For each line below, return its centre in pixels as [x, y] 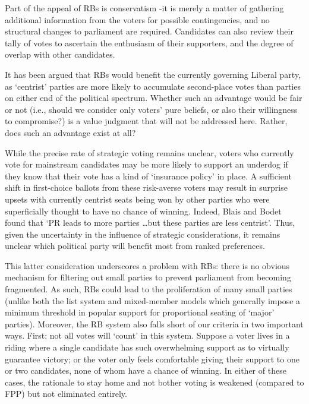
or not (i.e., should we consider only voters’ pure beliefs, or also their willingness [151, 109]
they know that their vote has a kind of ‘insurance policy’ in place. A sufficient [148, 176]
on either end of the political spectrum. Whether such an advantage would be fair [154, 98]
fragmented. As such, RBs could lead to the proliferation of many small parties [149, 289]
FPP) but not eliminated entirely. [66, 394]
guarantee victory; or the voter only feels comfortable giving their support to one [152, 359]
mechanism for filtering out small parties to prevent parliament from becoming [148, 277]
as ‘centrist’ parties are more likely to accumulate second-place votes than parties [153, 86]
